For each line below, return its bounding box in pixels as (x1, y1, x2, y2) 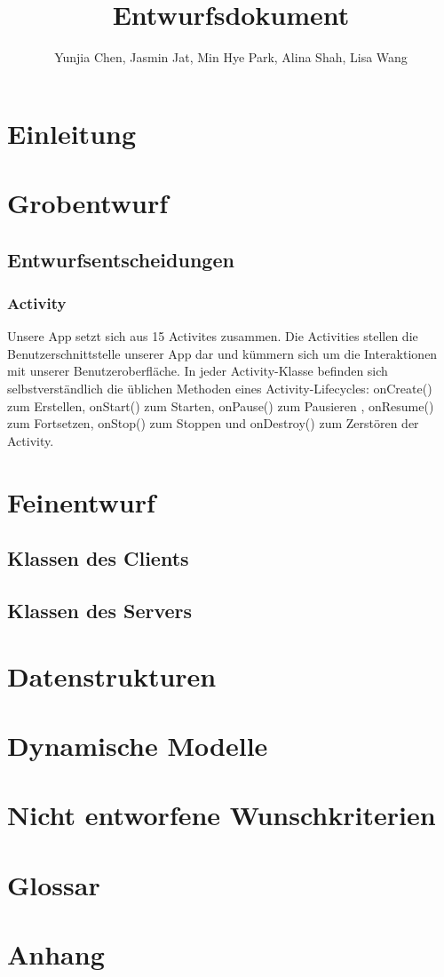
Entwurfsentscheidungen (7, 245, 234, 273)
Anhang (7, 936, 105, 973)
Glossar (7, 866, 100, 902)
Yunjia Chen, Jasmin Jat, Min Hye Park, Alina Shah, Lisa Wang (54, 48, 408, 67)
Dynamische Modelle (7, 727, 268, 763)
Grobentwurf (7, 185, 169, 221)
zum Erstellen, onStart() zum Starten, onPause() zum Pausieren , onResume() (7, 396, 434, 415)
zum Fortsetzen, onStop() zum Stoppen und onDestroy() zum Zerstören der (7, 414, 419, 433)
